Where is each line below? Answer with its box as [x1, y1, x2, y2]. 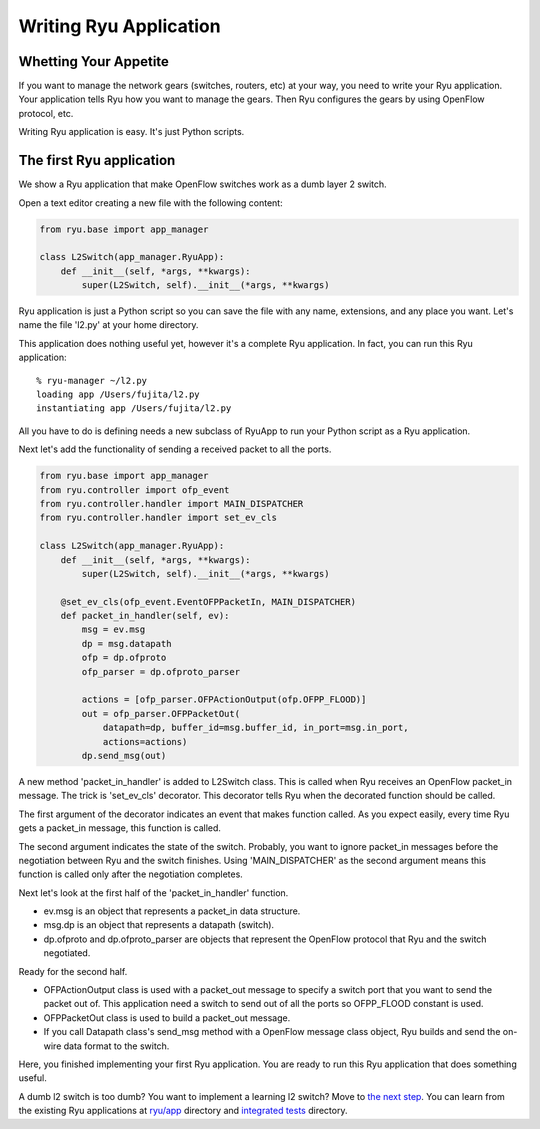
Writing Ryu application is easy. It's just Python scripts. [18, 126, 245, 138]
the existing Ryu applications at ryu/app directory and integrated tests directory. [18, 1105, 348, 1117]
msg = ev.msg [81, 624, 146, 635]
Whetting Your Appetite [18, 53, 170, 70]
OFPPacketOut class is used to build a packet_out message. [43, 1011, 291, 1024]
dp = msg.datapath [81, 638, 172, 649]
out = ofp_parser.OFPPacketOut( [81, 708, 240, 719]
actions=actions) [102, 736, 188, 747]
